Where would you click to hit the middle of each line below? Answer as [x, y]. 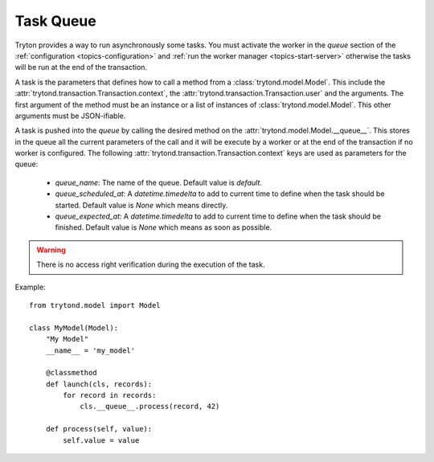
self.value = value [101, 440]
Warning [51, 250]
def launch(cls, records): [99, 384]
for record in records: [110, 395]
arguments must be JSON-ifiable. [70, 116]
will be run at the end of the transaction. [81, 67]
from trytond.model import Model [95, 305]
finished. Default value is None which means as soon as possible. [164, 227]
